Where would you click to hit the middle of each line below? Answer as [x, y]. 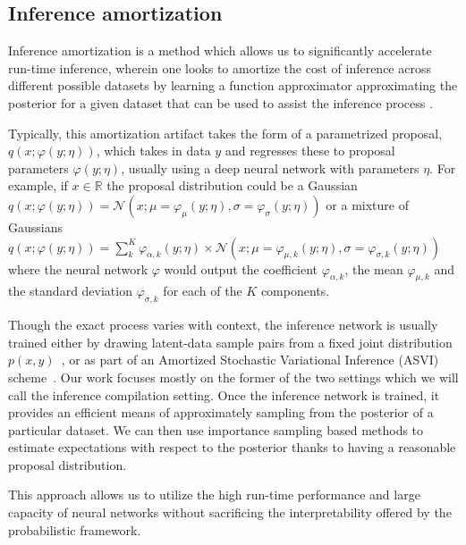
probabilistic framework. [75, 529]
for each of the [203, 291]
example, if [38, 185]
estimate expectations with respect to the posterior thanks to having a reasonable [232, 447]
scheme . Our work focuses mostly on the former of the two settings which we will [233, 377]
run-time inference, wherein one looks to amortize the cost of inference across [220, 67]
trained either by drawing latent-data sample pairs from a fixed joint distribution [230, 342]
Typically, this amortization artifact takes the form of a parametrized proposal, [225, 133]
